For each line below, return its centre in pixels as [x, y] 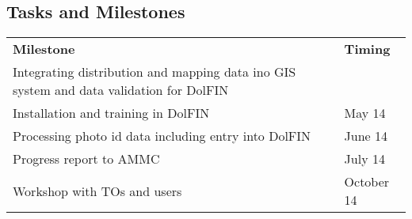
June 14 [366, 136]
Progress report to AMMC [86, 159]
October [367, 182]
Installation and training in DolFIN [111, 113]
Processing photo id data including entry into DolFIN [162, 136]
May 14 [365, 113]
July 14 [364, 159]
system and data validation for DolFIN [121, 90]
